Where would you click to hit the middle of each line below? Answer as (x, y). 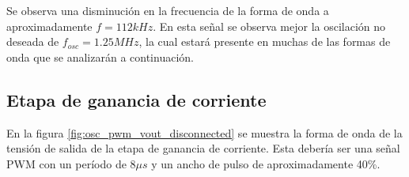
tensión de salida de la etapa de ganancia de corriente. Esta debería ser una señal (203, 148)
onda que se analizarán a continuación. (100, 56)
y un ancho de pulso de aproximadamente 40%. (266, 163)
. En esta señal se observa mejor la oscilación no (269, 26)
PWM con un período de (66, 163)
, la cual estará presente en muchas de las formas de (265, 41)
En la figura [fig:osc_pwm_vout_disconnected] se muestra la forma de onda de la (204, 132)
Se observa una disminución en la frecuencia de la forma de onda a (168, 10)
